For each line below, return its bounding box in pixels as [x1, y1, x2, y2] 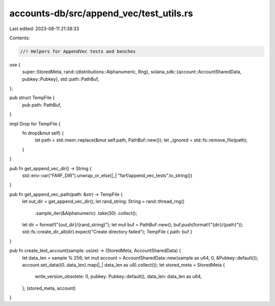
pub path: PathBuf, [22, 102, 62, 108]
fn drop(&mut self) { [22, 130, 64, 136]
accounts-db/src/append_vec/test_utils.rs [9, 8, 194, 19]
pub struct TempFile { [9, 95, 55, 101]
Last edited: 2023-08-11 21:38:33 [9, 26, 79, 32]
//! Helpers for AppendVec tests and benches [20, 49, 136, 54]
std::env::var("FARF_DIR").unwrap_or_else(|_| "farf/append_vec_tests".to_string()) [22, 172, 193, 178]
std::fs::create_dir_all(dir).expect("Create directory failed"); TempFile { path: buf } [22, 229, 193, 235]
